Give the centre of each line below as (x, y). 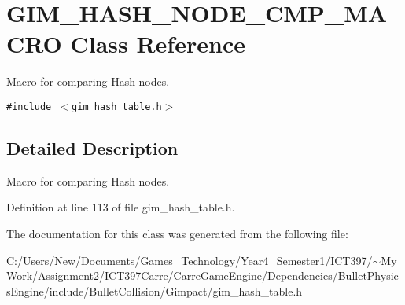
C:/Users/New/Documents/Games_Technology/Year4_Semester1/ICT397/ (190, 260)
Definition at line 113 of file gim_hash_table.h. (121, 207)
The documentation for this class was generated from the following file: (177, 233)
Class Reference (158, 44)
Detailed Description (92, 147)
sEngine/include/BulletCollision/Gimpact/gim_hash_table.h (155, 290)
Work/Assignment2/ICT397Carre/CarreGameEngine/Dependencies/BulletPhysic (202, 276)
